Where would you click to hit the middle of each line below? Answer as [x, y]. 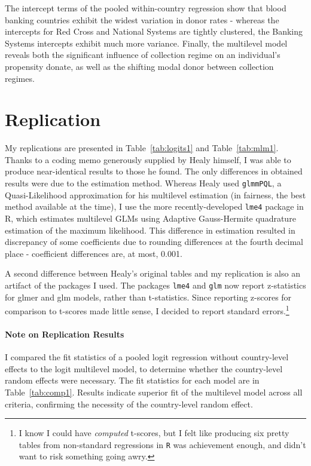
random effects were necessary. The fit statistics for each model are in [132, 380]
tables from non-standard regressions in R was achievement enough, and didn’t [162, 444]
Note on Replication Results [65, 334]
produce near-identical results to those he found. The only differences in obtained [154, 171]
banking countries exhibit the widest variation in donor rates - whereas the [142, 19]
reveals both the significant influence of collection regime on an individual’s [143, 55]
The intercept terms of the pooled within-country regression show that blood [146, 8]
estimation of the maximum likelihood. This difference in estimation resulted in [150, 230]
